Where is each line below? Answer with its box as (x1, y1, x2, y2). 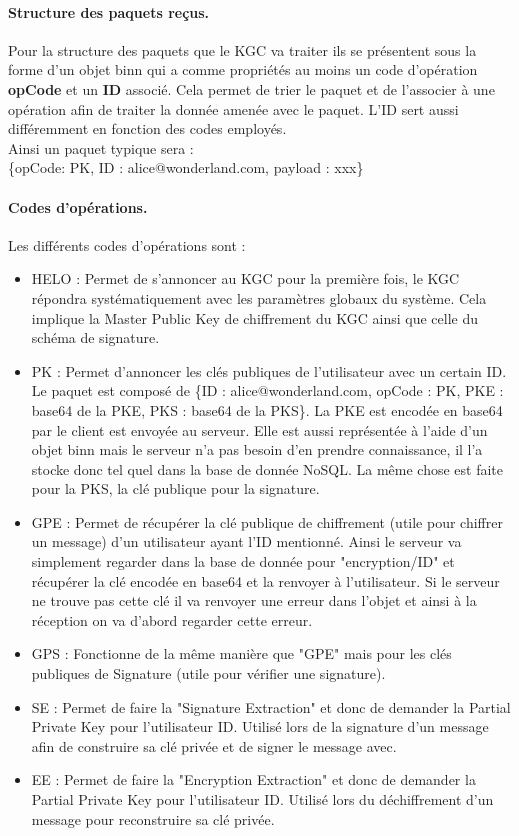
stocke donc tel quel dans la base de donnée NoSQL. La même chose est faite (31, 458, 504, 479)
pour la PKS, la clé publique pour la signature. (31, 478, 320, 499)
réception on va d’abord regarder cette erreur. (31, 609, 313, 630)
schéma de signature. (31, 327, 160, 348)
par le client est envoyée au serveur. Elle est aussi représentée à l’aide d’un (31, 419, 488, 440)
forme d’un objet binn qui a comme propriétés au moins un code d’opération (8, 59, 478, 80)
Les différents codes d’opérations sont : (8, 234, 246, 255)
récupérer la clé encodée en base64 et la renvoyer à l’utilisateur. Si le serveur (31, 570, 500, 591)
